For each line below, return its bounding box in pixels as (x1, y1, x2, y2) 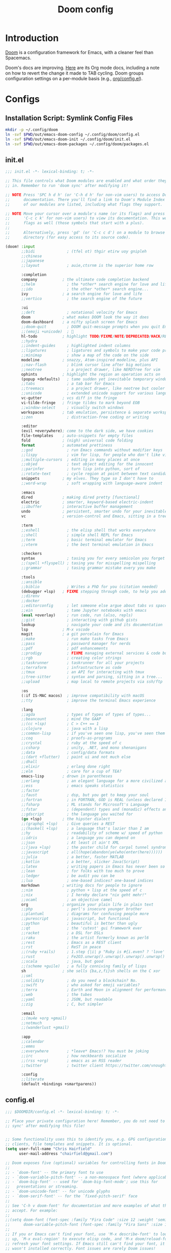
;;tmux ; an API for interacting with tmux (21, 669, 145, 675)
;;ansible (21, 579, 42, 585)
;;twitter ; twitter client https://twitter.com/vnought (21, 1063, 167, 1068)
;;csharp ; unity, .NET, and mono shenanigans (21, 745, 147, 750)
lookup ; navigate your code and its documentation (21, 622, 163, 627)
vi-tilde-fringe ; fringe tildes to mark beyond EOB (21, 400, 140, 405)
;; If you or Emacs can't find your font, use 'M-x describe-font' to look (5, 1232, 169, 1237)
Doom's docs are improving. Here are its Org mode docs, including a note (5, 64, 160, 71)
